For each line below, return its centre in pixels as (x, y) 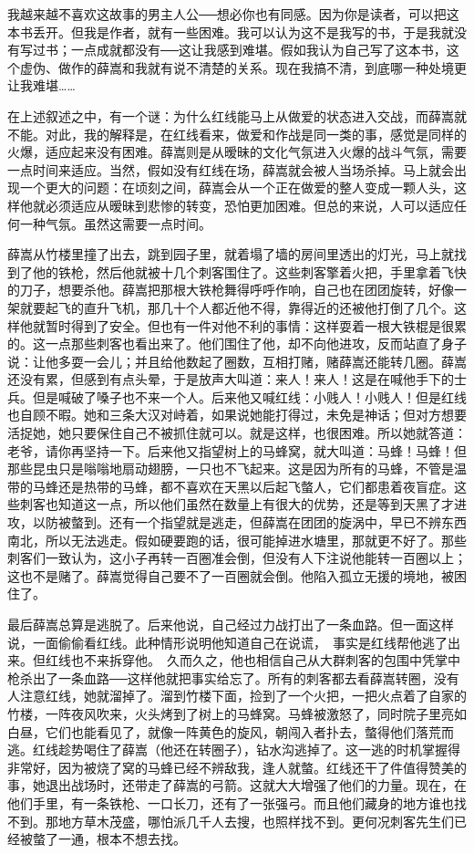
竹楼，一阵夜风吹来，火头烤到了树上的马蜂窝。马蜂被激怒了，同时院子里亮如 (237, 713)
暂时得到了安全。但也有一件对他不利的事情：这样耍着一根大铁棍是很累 (256, 325)
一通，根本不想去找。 (122, 839)
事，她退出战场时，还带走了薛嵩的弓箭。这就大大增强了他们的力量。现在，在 (237, 785)
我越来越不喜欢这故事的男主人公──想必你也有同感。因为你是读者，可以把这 (233, 14)
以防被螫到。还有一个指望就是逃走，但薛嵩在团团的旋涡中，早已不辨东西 (249, 522)
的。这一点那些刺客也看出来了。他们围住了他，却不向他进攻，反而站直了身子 (237, 344)
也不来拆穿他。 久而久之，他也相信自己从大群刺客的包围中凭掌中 (265, 660)
